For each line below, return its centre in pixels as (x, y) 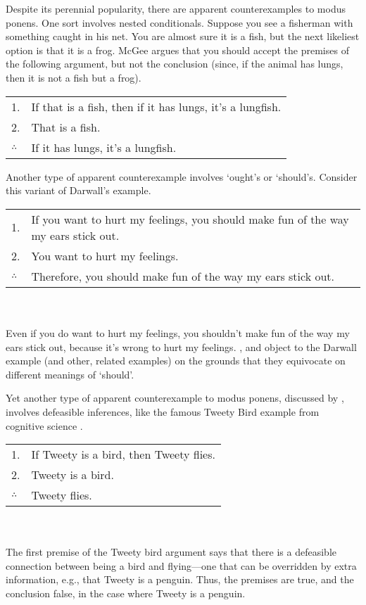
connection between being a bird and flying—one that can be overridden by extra (181, 565)
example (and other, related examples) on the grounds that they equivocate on (176, 361)
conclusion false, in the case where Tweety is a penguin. (126, 593)
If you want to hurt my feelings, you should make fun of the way (190, 219)
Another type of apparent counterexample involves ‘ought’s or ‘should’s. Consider (182, 176)
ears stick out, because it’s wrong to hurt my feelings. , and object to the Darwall (181, 346)
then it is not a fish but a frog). (74, 77)
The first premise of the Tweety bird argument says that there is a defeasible (171, 552)
